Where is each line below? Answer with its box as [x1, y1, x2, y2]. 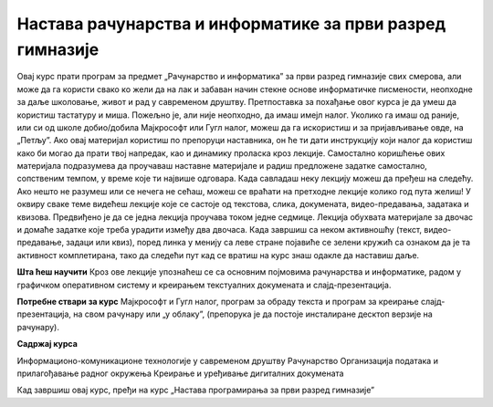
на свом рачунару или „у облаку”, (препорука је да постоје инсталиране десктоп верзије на [73, 308, 433, 319]
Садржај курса [16, 339, 78, 350]
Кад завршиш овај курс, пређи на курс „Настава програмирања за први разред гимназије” [16, 384, 375, 396]
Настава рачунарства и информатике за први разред [16, 14, 446, 34]
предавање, [16, 237, 64, 248]
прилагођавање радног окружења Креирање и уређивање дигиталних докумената [16, 368, 344, 379]
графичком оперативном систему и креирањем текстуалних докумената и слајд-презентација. [16, 279, 392, 290]
